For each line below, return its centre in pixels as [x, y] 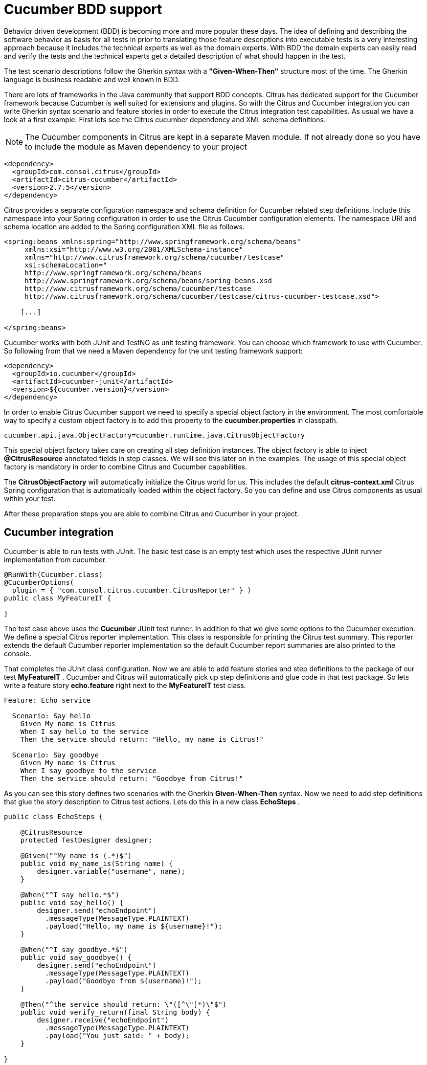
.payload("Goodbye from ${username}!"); [124, 981]
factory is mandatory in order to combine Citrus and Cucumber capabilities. [125, 466]
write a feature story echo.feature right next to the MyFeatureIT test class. [125, 685]
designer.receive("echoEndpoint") [103, 1020]
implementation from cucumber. [56, 559]
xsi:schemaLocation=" [66, 265]
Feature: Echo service [47, 700]
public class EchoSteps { [54, 816]
